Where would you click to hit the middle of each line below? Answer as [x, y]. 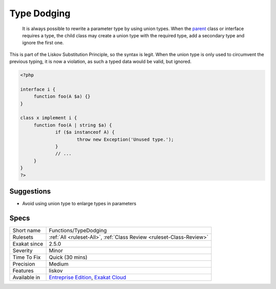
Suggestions [30, 191]
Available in [26, 277]
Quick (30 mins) [68, 257]
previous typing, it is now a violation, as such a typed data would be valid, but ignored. [100, 62]
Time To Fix [27, 257]
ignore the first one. [43, 43]
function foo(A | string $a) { [73, 125]
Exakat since [28, 244]
